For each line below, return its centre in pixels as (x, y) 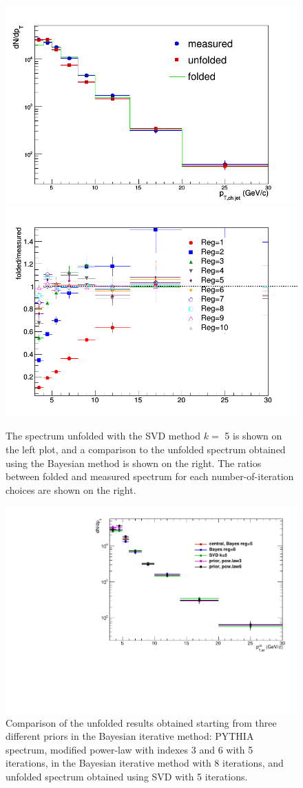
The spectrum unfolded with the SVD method (103, 436)
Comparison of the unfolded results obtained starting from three (141, 722)
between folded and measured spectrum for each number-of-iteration (150, 476)
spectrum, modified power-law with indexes (97, 749)
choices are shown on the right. (71, 489)
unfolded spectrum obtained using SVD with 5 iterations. (127, 776)
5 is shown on (253, 436)
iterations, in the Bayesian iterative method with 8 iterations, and (145, 763)
